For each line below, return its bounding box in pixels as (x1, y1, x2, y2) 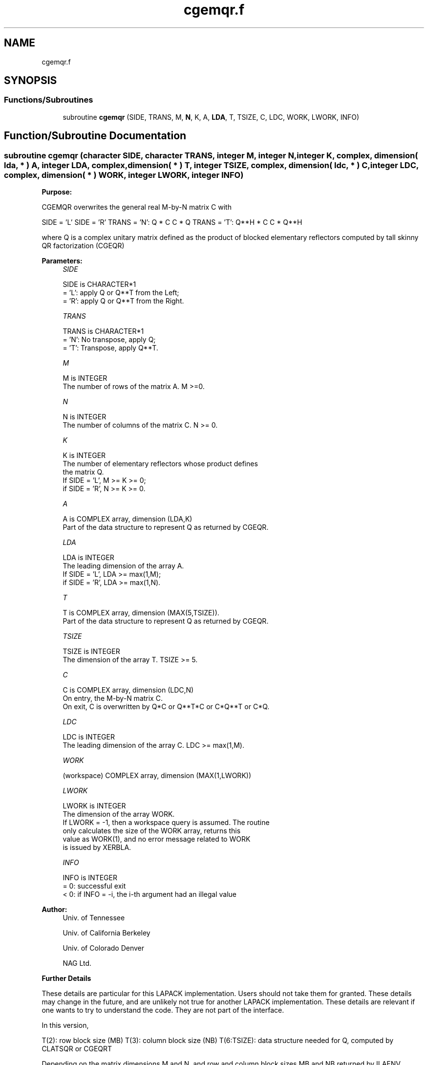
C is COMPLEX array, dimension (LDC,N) (63, 686, 194, 695)
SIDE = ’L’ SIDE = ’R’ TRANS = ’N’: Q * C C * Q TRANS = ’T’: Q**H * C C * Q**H (42, 218, 302, 227)
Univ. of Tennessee (63, 913, 125, 922)
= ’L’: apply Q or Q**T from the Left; (63, 288, 179, 297)
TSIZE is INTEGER (63, 647, 120, 656)
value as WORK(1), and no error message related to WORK (63, 835, 251, 844)
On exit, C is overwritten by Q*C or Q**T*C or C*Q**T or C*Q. (63, 702, 270, 711)
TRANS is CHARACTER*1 (63, 327, 144, 336)
